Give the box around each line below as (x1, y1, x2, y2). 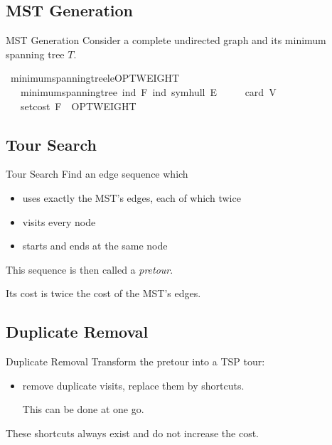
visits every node (22, 214, 96, 229)
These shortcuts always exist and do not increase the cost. (6, 425, 259, 440)
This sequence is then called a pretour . (6, 262, 173, 277)
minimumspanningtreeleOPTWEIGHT (10, 70, 180, 85)
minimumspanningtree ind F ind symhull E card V (20, 84, 277, 99)
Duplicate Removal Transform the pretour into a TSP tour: (6, 354, 265, 369)
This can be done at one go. (22, 402, 144, 417)
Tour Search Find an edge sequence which (6, 166, 188, 181)
